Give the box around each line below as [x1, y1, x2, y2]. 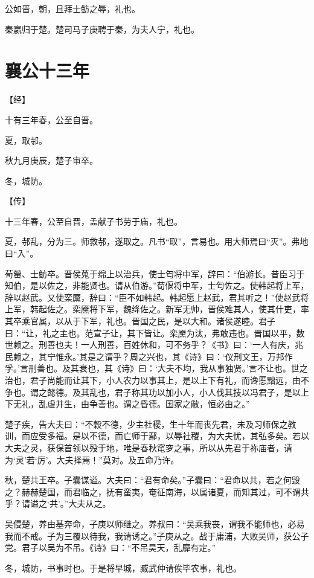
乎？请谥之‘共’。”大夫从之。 [5, 497, 111, 510]
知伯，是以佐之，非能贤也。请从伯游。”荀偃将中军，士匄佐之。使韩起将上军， [5, 279, 309, 292]
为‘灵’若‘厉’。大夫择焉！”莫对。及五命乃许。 [5, 453, 179, 466]
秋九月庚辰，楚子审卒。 [5, 154, 98, 167]
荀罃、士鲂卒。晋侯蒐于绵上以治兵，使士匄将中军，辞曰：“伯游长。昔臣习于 [5, 267, 305, 280]
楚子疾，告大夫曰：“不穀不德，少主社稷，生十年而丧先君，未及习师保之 [5, 417, 288, 430]
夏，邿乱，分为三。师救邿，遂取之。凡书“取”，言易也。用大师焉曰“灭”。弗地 [5, 235, 309, 248]
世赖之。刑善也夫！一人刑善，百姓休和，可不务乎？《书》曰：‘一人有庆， [5, 338, 295, 351]
